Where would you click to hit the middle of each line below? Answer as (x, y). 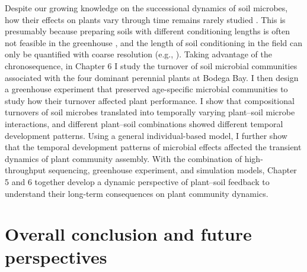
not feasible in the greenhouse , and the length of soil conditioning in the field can (153, 42)
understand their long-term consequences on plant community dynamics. (137, 193)
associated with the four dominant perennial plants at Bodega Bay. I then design (152, 77)
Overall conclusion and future (128, 234)
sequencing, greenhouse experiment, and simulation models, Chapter (172, 170)
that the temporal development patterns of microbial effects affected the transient (153, 147)
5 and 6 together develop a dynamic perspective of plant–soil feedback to (137, 181)
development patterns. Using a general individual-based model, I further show (146, 135)
